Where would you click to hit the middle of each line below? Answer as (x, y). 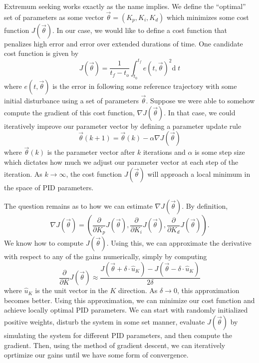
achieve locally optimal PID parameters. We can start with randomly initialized (126, 310)
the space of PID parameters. (49, 187)
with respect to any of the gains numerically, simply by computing (106, 256)
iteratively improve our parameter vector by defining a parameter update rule (123, 126)
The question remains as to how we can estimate (78, 206)
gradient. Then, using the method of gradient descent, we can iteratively (115, 345)
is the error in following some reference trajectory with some (145, 86)
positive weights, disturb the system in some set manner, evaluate (105, 321)
